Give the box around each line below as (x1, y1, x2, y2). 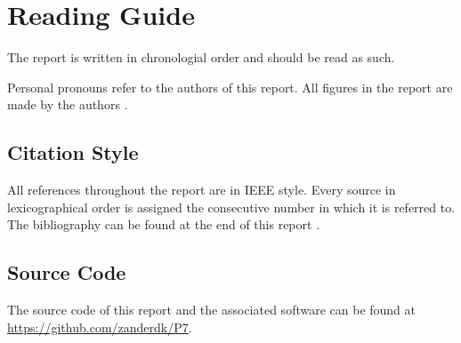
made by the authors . (7, 95, 128, 114)
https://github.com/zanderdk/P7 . (7, 317, 192, 336)
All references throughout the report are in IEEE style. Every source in (7, 180, 396, 199)
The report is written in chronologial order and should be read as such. (7, 48, 395, 67)
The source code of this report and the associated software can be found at (7, 300, 417, 319)
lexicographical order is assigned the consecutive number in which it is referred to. (7, 197, 456, 216)
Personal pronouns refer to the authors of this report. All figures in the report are (7, 77, 453, 96)
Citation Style (7, 139, 139, 166)
